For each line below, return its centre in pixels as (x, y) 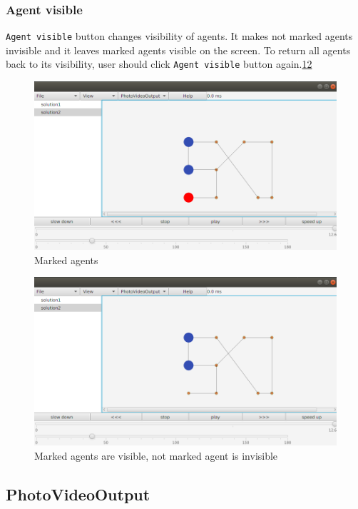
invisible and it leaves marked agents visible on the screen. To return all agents (178, 50)
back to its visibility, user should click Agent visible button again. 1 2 (159, 64)
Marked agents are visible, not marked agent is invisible (156, 455)
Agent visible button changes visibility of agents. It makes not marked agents (179, 36)
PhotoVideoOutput (78, 494)
